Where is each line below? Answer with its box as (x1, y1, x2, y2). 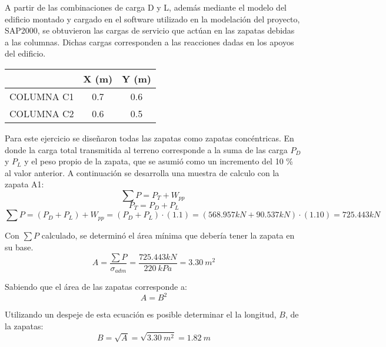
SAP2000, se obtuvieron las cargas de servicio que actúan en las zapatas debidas (5, 24, 295, 37)
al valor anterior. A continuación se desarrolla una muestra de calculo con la (5, 166, 279, 179)
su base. (5, 240, 34, 253)
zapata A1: (5, 178, 44, 190)
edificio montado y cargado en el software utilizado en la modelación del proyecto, (5, 12, 300, 25)
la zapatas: (5, 319, 44, 332)
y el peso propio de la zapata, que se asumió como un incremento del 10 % (24, 155, 293, 167)
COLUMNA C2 (9, 106, 74, 120)
